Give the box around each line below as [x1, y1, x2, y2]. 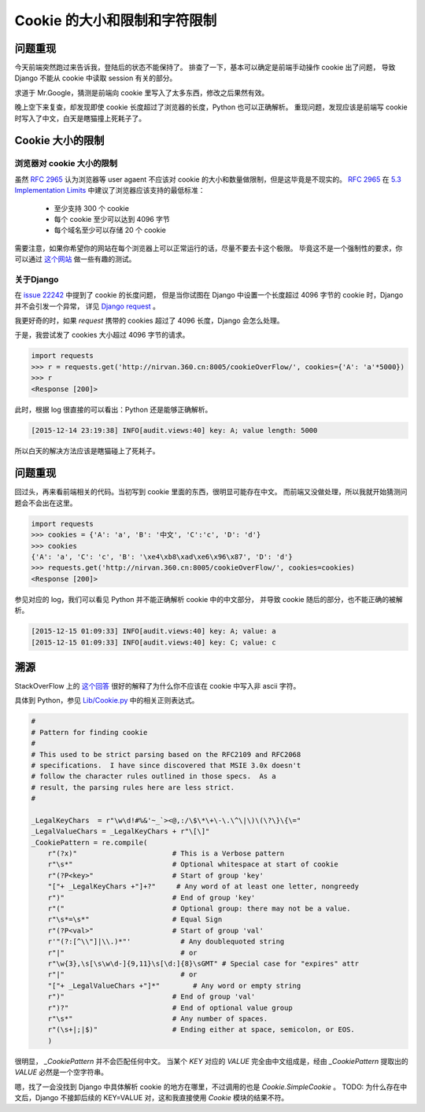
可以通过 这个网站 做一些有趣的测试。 [14, 254, 136, 264]
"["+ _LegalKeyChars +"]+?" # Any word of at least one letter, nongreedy [47, 882, 360, 891]
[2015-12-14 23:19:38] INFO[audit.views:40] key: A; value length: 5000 [31, 426, 318, 434]
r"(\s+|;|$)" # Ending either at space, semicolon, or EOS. [47, 1025, 356, 1034]
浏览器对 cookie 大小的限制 [14, 158, 118, 169]
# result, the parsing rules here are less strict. [31, 783, 235, 792]
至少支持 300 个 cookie [54, 203, 130, 212]
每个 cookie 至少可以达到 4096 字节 [54, 214, 171, 224]
